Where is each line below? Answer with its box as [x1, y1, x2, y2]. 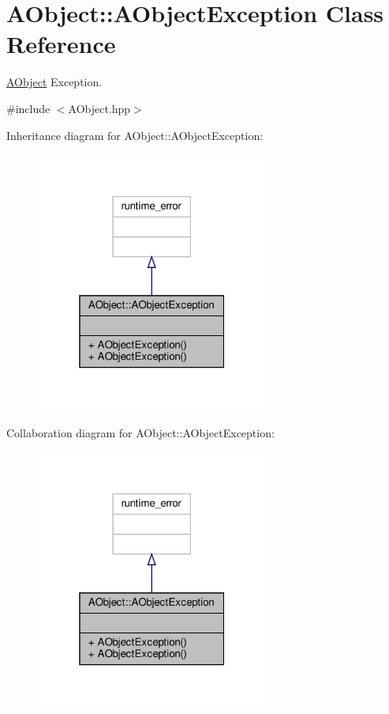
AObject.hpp [68, 100, 131, 116]
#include [6, 100, 50, 116]
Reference [6, 28, 116, 60]
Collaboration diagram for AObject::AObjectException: [6, 424, 275, 440]
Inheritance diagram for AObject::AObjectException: [6, 127, 264, 143]
